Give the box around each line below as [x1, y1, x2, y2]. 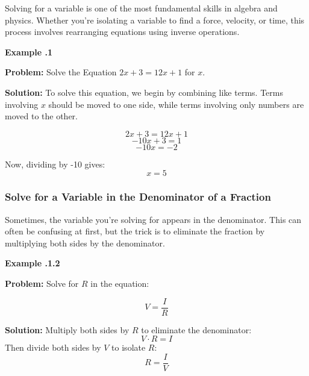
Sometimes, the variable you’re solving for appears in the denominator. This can [5, 213, 302, 225]
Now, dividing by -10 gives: [5, 157, 105, 170]
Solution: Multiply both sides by [5, 323, 130, 336]
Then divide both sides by [5, 341, 101, 354]
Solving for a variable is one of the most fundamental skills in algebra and [5, 2, 278, 14]
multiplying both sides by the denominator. [5, 236, 165, 249]
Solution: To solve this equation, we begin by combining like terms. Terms [5, 86, 283, 98]
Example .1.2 [5, 257, 60, 269]
